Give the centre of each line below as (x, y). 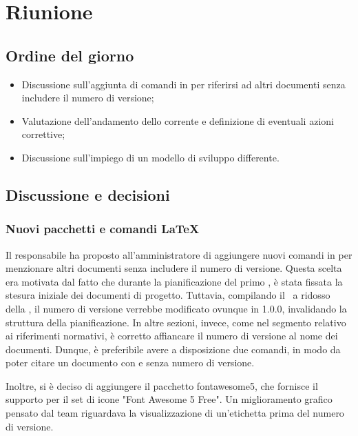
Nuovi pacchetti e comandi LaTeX (103, 229)
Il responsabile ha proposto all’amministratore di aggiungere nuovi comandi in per (179, 254)
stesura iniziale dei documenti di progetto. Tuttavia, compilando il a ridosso (168, 295)
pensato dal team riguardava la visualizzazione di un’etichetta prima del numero (175, 413)
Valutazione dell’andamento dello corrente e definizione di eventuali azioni (178, 120)
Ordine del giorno (70, 55)
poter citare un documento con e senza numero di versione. (130, 363)
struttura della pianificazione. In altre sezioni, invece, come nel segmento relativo (176, 322)
